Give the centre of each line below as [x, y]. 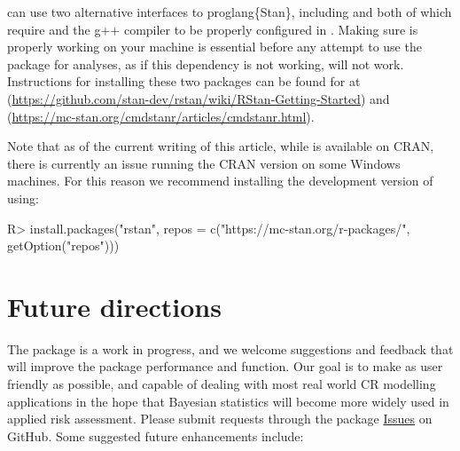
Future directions [114, 306]
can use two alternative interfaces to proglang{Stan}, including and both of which [230, 12]
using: [23, 198]
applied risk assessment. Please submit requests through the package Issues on [220, 419]
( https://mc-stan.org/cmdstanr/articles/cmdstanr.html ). [161, 116]
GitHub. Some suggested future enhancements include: [156, 435]
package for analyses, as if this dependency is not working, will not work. [206, 63]
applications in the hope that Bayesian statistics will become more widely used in [228, 401]
